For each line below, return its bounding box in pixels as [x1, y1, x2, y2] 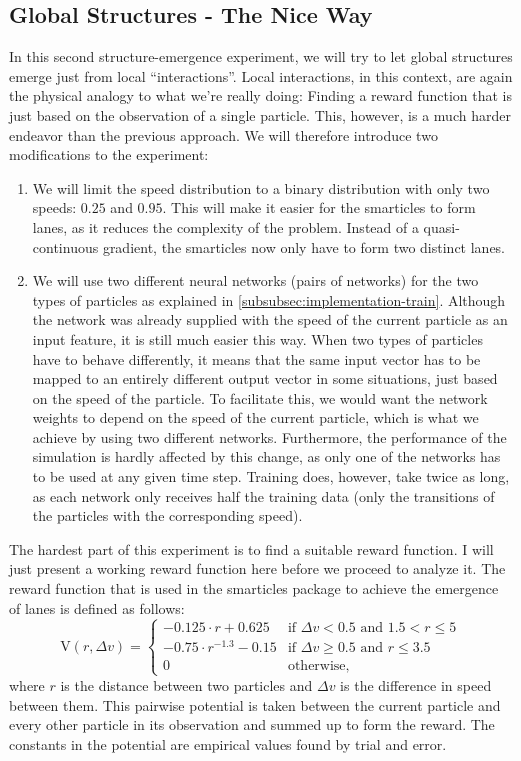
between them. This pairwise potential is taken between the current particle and [9, 694, 501, 715]
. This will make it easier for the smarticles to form [162, 197, 476, 218]
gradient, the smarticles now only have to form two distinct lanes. [102, 236, 506, 257]
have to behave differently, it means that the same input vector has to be [32, 348, 481, 369]
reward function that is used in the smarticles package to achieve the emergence [9, 578, 499, 599]
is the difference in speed [340, 674, 492, 695]
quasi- [423, 216, 460, 237]
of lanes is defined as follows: [9, 597, 185, 618]
